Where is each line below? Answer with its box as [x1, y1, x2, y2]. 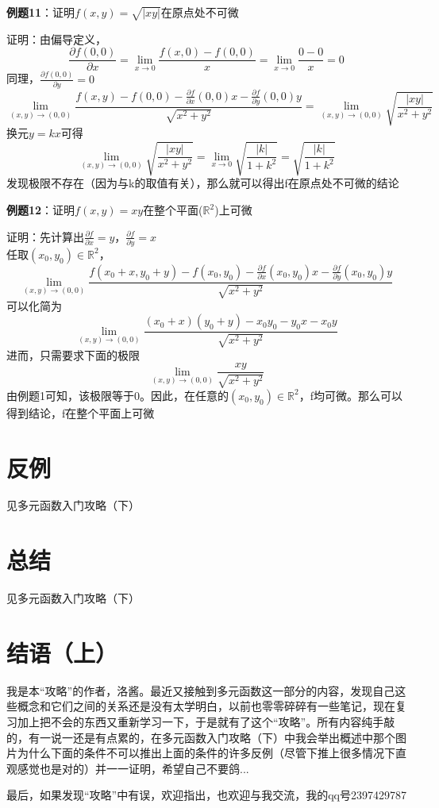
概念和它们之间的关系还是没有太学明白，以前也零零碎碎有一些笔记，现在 [17, 698, 395, 714]
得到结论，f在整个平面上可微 [6, 404, 155, 421]
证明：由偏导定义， [6, 30, 106, 47]
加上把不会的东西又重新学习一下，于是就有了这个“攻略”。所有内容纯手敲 [17, 714, 395, 730]
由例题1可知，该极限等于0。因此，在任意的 [6, 387, 229, 403]
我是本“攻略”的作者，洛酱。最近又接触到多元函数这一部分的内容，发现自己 [6, 682, 395, 698]
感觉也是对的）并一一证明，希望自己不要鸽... [17, 760, 249, 776]
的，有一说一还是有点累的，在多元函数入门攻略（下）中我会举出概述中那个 [6, 729, 395, 745]
